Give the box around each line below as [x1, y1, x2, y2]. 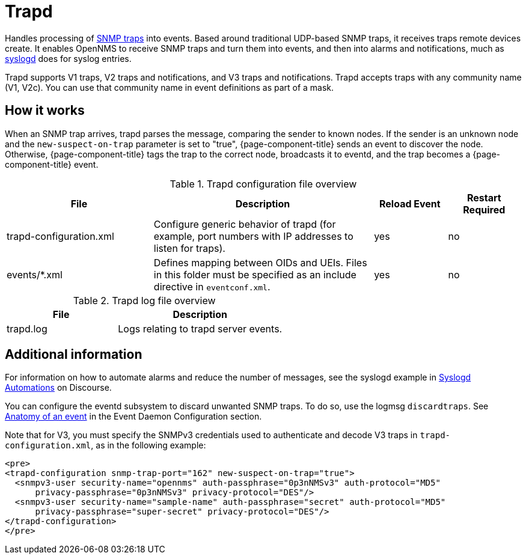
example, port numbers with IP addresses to [153, 230, 353, 242]
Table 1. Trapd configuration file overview [170, 177, 357, 190]
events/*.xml [7, 268, 63, 281]
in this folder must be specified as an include [153, 268, 356, 281]
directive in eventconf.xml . [153, 280, 271, 293]
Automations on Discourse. [5, 382, 112, 393]
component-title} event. [5, 159, 99, 170]
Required [463, 203, 506, 216]
